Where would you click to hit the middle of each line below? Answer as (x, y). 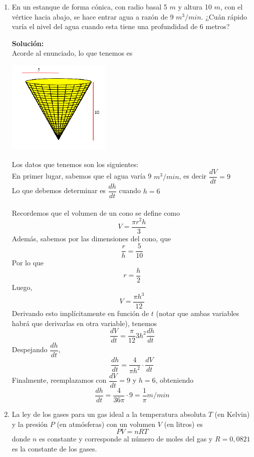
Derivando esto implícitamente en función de (80, 313)
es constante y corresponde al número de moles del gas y (126, 439)
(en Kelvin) (232, 414)
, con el (231, 7)
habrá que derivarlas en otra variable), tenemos (84, 323)
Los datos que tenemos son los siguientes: (75, 164)
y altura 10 (195, 7)
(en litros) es (183, 424)
